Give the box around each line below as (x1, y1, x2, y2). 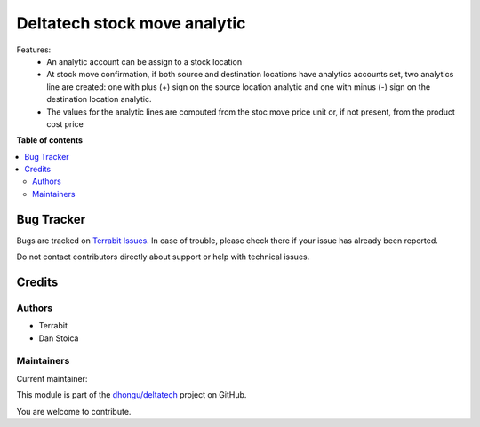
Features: (16, 44, 52, 55)
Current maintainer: (16, 373, 88, 384)
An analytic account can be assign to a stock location (46, 56, 243, 67)
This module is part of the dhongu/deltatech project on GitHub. (16, 390, 247, 400)
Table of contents (16, 135, 84, 146)
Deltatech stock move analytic (16, 13, 246, 33)
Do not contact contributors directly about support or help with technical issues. (16, 251, 310, 262)
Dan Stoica (38, 333, 79, 344)
